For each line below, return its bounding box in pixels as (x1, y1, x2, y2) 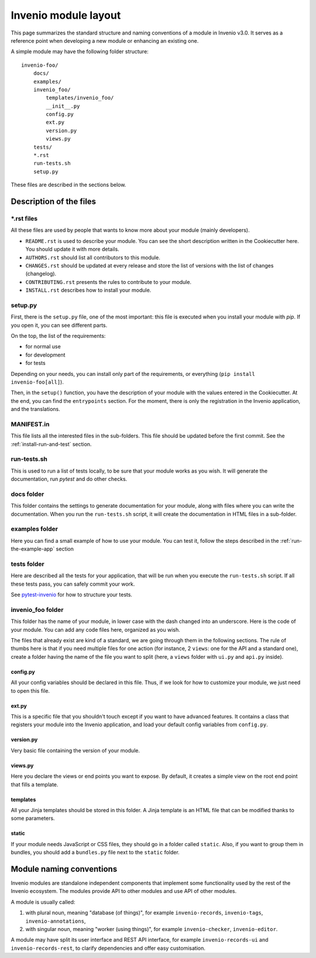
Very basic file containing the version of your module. (11, 747, 140, 754)
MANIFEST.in (11, 420, 50, 428)
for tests (25, 360, 46, 367)
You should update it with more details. (25, 246, 119, 253)
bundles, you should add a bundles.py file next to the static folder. (11, 849, 180, 856)
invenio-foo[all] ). (11, 378, 64, 385)
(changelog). (25, 270, 57, 278)
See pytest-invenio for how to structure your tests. (11, 591, 133, 598)
